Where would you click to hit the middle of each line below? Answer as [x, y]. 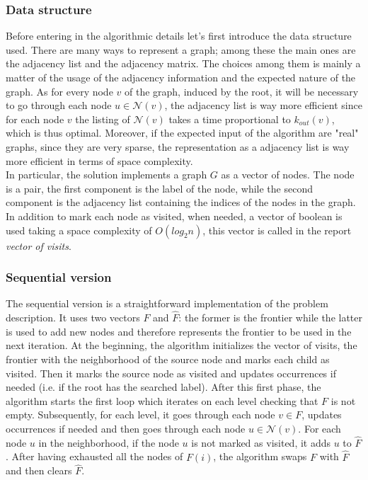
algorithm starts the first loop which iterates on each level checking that [162, 400]
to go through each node [59, 105]
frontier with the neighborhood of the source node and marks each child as [168, 359]
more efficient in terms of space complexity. [99, 160]
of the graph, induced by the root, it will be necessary [242, 91]
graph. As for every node [59, 91]
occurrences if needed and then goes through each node [126, 428]
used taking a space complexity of [79, 230]
